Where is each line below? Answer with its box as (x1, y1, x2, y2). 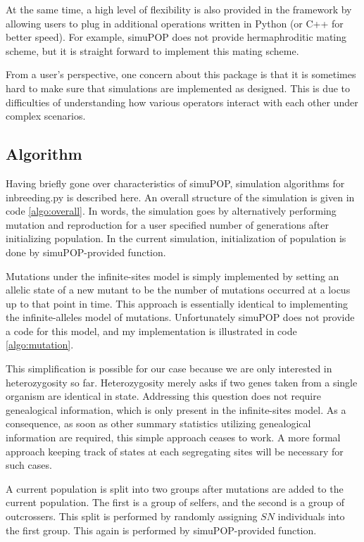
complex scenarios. (6, 108, 86, 123)
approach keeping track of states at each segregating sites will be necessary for (6, 443, 344, 458)
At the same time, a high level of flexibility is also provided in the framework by (6, 2, 352, 16)
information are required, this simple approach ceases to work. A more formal (6, 430, 341, 445)
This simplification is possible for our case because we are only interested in (6, 361, 332, 376)
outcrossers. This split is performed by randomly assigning (6, 509, 258, 524)
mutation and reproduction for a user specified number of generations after (6, 217, 330, 232)
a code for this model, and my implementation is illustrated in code (6, 323, 297, 338)
